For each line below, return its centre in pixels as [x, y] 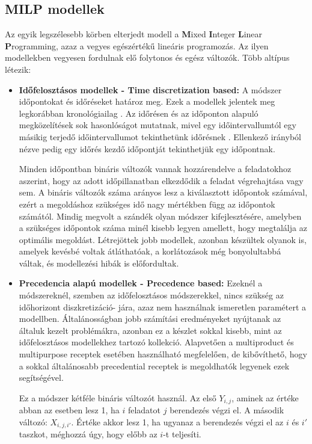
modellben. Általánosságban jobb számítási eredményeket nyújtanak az [150, 319]
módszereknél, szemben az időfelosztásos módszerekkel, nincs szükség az [151, 295]
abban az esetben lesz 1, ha [69, 410]
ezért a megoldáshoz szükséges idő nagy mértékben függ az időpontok [147, 204]
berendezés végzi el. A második [227, 410]
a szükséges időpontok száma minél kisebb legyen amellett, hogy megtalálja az [163, 228]
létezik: [18, 69]
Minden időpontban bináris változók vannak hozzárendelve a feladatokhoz [155, 169]
